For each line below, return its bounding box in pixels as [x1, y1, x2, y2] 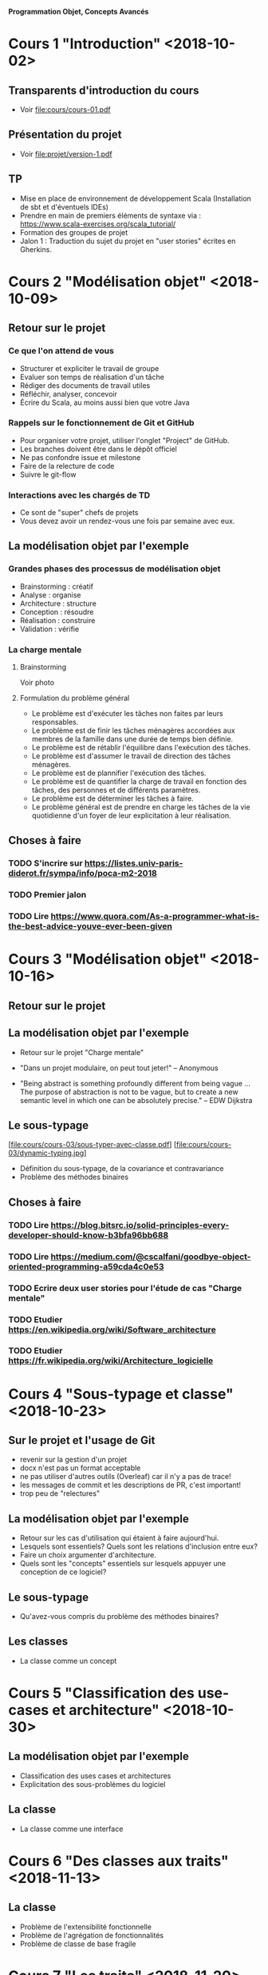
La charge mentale [8, 644, 82, 655]
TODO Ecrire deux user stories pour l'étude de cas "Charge [8, 1282, 242, 1293]
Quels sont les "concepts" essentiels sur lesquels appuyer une [19, 1559, 226, 1569]
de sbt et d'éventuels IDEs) [19, 202, 109, 211]
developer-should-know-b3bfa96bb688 [8, 1229, 169, 1241]
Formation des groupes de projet [19, 227, 128, 237]
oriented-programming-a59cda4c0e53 [8, 1261, 164, 1272]
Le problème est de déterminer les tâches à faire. [31, 794, 194, 803]
